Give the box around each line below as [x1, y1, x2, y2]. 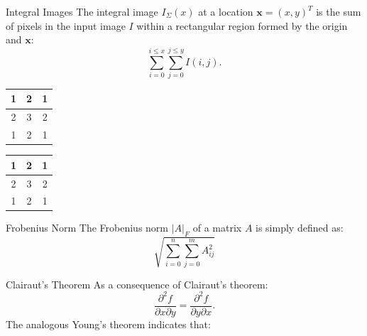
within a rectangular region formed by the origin [136, 18, 348, 33]
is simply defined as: [256, 220, 344, 235]
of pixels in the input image [6, 18, 126, 33]
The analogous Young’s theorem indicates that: [6, 316, 211, 331]
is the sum [316, 4, 361, 18]
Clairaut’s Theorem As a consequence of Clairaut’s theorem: [6, 276, 268, 291]
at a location [198, 4, 253, 18]
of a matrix [192, 220, 242, 235]
